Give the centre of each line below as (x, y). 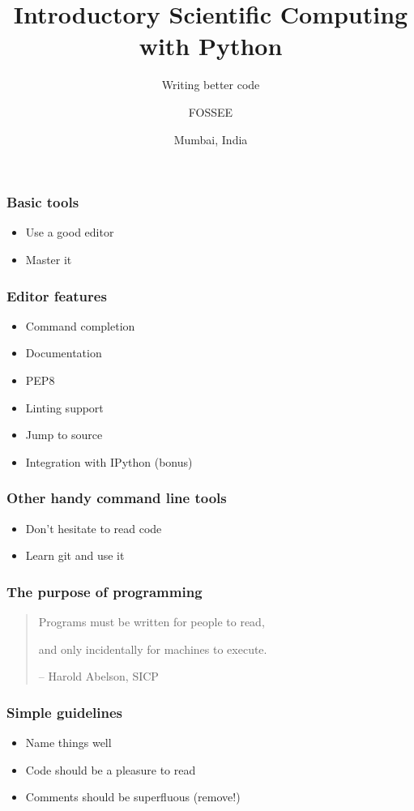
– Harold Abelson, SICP (98, 676)
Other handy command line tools (117, 498)
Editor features (57, 295)
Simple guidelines (64, 712)
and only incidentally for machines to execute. (153, 649)
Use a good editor (70, 232)
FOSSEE (211, 111)
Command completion (80, 325)
